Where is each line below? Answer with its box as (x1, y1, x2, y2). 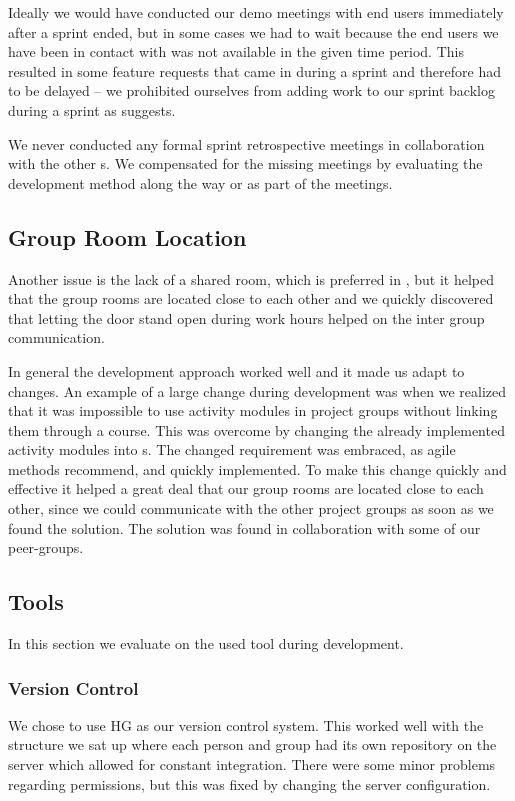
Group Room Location (8, 221, 247, 252)
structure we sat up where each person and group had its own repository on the (8, 734, 497, 755)
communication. (8, 327, 105, 348)
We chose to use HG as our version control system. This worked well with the (8, 714, 484, 735)
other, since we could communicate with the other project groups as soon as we (8, 498, 494, 519)
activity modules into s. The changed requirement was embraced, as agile (8, 439, 456, 460)
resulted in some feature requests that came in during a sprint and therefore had (8, 60, 501, 81)
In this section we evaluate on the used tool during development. (8, 633, 404, 654)
